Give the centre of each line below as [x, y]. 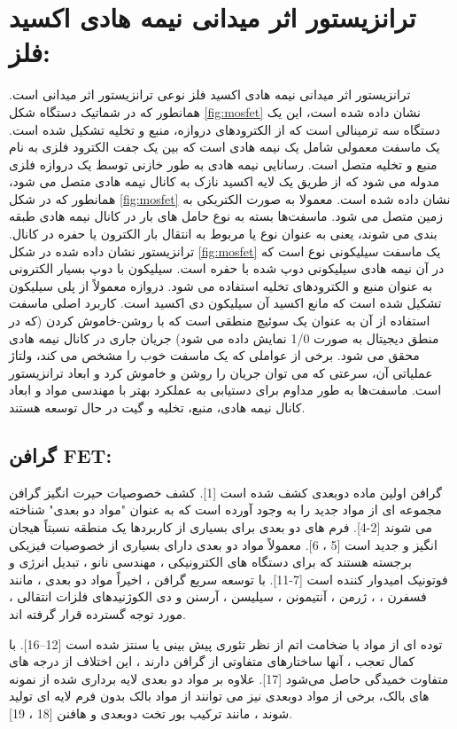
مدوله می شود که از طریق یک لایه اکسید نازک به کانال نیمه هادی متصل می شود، [225, 181]
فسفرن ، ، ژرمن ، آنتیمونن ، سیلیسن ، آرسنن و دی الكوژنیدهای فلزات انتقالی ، [218, 596]
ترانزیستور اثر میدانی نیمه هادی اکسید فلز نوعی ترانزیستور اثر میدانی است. [210, 94]
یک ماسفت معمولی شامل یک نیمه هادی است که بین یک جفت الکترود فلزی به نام [225, 147]
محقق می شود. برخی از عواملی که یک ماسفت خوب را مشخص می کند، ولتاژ [214, 355]
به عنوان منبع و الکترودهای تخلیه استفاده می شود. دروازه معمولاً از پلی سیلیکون [221, 285]
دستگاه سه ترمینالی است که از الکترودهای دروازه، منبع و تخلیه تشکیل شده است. [225, 129]
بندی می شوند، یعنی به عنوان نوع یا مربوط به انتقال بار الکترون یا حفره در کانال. [223, 234]
